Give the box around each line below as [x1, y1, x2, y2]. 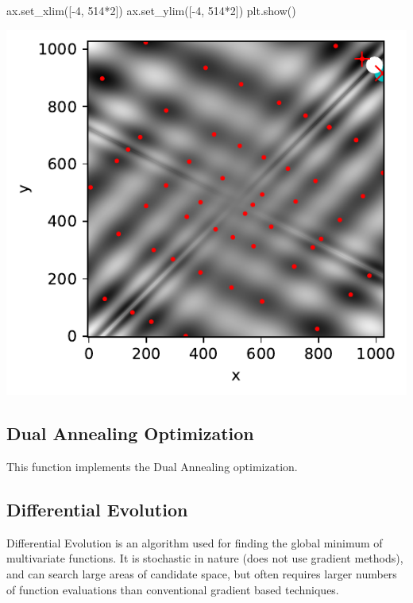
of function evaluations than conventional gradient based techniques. [6, 581, 339, 597]
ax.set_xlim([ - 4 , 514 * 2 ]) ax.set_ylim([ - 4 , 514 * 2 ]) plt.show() [6, 2, 296, 18]
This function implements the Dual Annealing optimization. [6, 458, 298, 475]
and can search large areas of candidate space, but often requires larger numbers [6, 566, 397, 582]
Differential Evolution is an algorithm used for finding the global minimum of [6, 534, 383, 551]
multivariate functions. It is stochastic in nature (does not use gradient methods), [6, 550, 403, 566]
